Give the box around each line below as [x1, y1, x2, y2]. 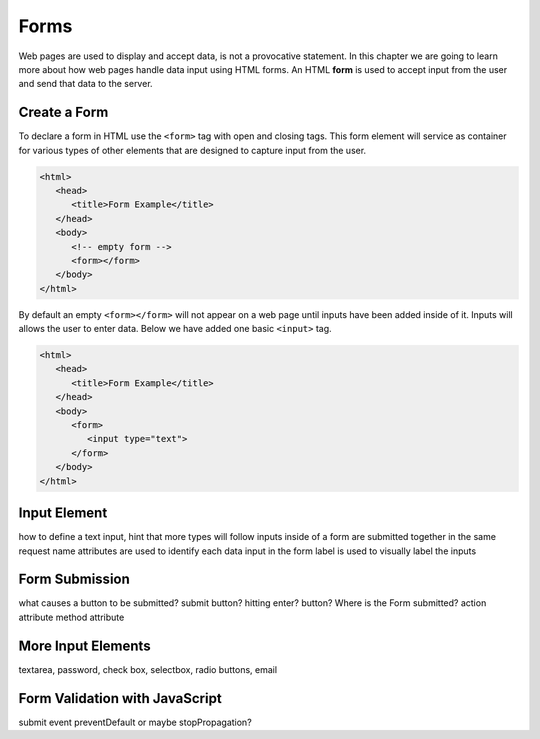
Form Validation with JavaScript [18, 690, 222, 707]
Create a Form [18, 104, 109, 121]
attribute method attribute [18, 611, 125, 623]
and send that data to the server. [18, 78, 154, 90]
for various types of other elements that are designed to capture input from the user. [18, 144, 367, 156]
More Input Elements [18, 637, 151, 654]
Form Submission [18, 571, 130, 588]
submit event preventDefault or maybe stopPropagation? [18, 716, 252, 728]
